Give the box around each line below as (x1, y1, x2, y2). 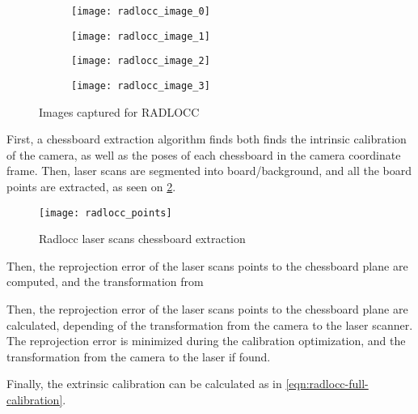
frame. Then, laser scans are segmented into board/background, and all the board (6, 162, 412, 179)
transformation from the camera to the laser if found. (6, 348, 271, 365)
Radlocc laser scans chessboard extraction (39, 230, 246, 247)
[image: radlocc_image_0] (71, 6, 210, 17)
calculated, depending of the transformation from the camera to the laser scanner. (6, 316, 413, 333)
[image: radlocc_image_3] (71, 79, 210, 92)
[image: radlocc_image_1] (71, 30, 210, 42)
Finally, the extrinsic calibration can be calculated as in (6, 375, 282, 392)
